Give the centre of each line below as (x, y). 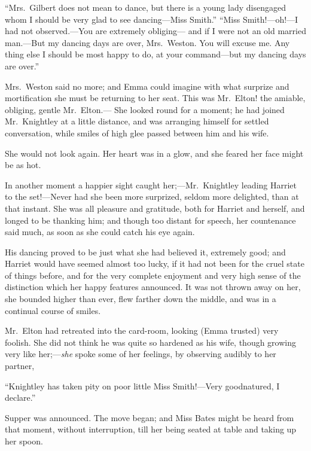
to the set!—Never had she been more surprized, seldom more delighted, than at (152, 196)
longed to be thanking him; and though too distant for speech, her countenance (150, 220)
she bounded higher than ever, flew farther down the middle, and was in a (141, 299)
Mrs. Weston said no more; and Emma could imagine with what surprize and (147, 86)
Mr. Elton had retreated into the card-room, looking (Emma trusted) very (142, 330)
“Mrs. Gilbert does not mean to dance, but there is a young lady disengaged (145, 7)
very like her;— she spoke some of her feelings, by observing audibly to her (141, 354)
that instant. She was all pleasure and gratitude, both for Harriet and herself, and (155, 208)
